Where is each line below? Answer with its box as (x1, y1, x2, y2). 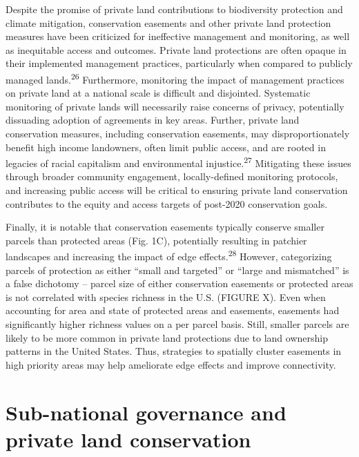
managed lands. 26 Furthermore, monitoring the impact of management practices (6, 70, 345, 86)
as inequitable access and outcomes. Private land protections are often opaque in (6, 42, 347, 57)
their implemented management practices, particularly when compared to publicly (6, 56, 353, 70)
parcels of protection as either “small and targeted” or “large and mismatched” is (6, 262, 349, 277)
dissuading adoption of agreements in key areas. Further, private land (6, 113, 300, 127)
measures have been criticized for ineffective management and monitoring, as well (6, 29, 350, 43)
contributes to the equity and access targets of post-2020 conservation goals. (6, 196, 328, 211)
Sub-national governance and (6, 398, 287, 426)
